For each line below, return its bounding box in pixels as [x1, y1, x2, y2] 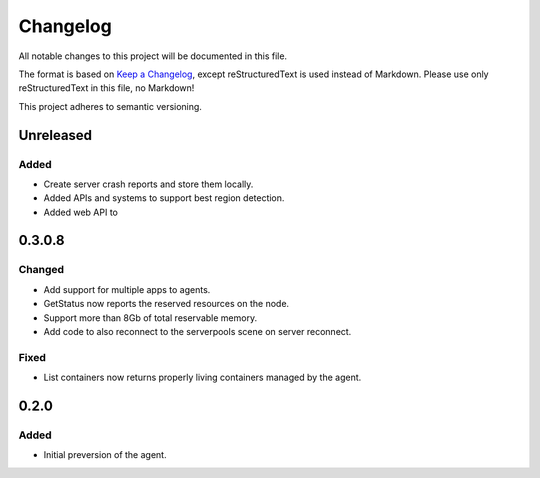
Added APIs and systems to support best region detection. [43, 192, 285, 204]
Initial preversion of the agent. [43, 449, 167, 461]
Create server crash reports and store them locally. [43, 178, 254, 190]
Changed [18, 263, 65, 277]
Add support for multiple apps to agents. [43, 283, 211, 295]
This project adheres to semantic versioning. [18, 100, 202, 112]
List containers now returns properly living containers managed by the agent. [43, 371, 362, 384]
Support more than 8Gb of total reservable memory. [43, 311, 258, 324]
